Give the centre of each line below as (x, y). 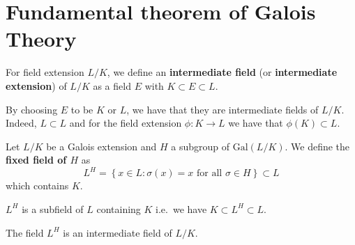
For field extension (45, 72)
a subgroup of (201, 146)
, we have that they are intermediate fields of (222, 109)
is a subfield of (53, 208)
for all (210, 174)
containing (119, 208)
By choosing (32, 109)
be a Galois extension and (101, 146)
